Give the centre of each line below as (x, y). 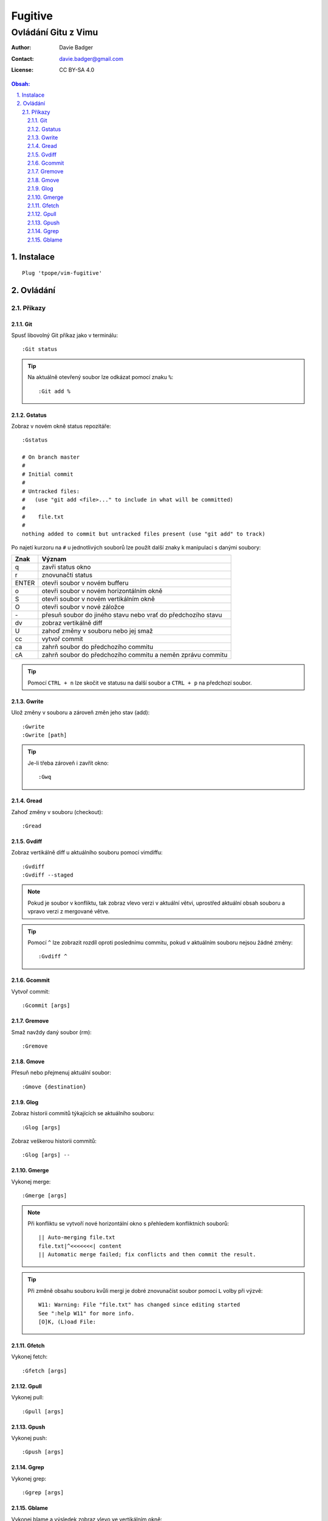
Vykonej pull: (27, 1397)
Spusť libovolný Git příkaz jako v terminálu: (65, 335)
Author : (21, 47)
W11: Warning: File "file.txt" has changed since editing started (139, 1305)
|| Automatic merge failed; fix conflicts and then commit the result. (147, 1255)
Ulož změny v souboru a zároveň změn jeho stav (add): (80, 712)
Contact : (23, 58)
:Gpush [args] (43, 1452)
